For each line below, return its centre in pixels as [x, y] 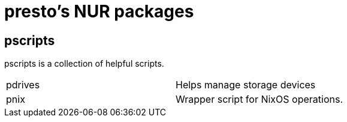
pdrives [23, 85]
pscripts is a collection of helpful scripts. [84, 64]
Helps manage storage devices [246, 85]
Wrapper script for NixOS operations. [260, 99]
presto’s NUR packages [99, 11]
